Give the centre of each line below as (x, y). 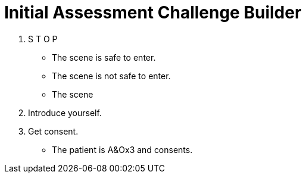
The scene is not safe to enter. (111, 76)
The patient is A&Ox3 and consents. (122, 149)
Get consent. (53, 131)
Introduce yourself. (65, 113)
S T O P (43, 39)
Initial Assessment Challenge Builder (153, 13)
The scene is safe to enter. (104, 57)
